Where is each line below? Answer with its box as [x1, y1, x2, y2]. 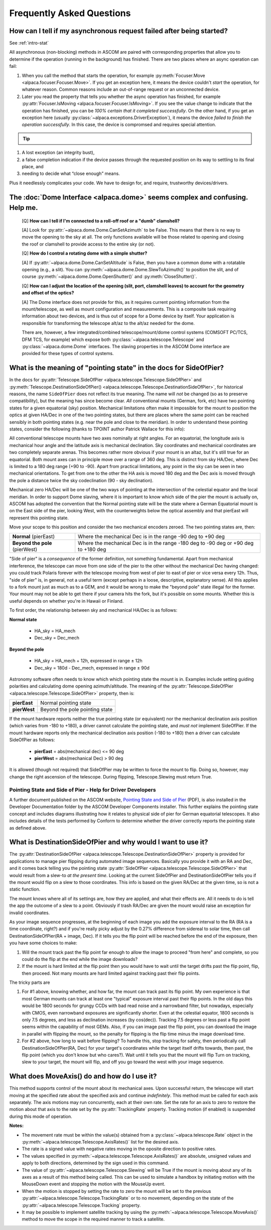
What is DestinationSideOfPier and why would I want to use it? [9, 838, 208, 846]
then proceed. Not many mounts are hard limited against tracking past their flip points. [22, 970, 200, 976]
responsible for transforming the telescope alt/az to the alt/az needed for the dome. [22, 320, 195, 326]
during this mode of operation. [9, 1113, 72, 1120]
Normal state [9, 616, 37, 622]
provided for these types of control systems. [22, 351, 114, 357]
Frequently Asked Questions [9, 8, 131, 19]
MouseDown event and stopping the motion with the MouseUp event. [22, 1181, 166, 1187]
